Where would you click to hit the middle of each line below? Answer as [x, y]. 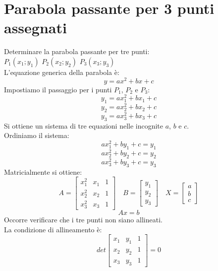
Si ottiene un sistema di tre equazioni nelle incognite [84, 125]
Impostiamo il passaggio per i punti [58, 89]
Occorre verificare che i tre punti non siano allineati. [83, 220]
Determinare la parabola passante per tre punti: [77, 51]
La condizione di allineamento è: [53, 229]
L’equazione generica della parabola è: [62, 72]
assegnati [35, 28]
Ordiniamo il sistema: [37, 135]
